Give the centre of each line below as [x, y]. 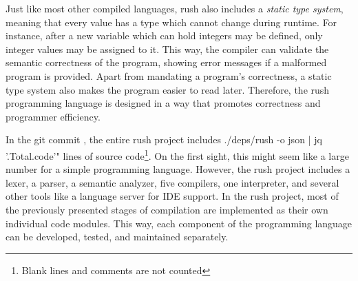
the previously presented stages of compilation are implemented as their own [167, 209]
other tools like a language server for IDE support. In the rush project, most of [172, 196]
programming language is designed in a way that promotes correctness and [163, 103]
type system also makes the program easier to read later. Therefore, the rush [168, 89]
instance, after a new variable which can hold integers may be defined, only [164, 35]
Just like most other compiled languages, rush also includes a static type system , [175, 8]
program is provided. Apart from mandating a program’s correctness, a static [169, 75]
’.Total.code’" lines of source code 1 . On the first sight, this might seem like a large [177, 154]
